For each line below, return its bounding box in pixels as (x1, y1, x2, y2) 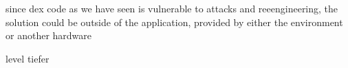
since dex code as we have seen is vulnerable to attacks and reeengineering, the (6, 1, 338, 15)
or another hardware (6, 28, 92, 43)
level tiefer (6, 51, 50, 65)
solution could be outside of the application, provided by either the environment (6, 14, 343, 29)
